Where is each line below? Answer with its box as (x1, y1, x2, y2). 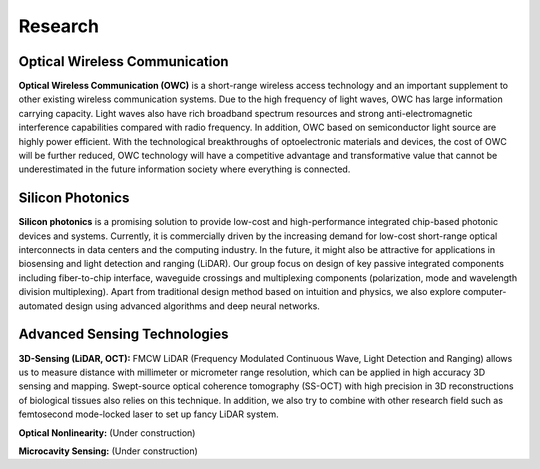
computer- (462, 286, 507, 298)
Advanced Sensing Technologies (18, 326, 229, 343)
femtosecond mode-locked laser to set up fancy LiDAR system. (18, 408, 279, 420)
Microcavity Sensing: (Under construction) (18, 445, 199, 457)
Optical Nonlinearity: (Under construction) (18, 426, 196, 439)
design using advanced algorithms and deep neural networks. (65, 300, 320, 312)
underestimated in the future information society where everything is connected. (18, 163, 351, 175)
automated (18, 300, 64, 312)
